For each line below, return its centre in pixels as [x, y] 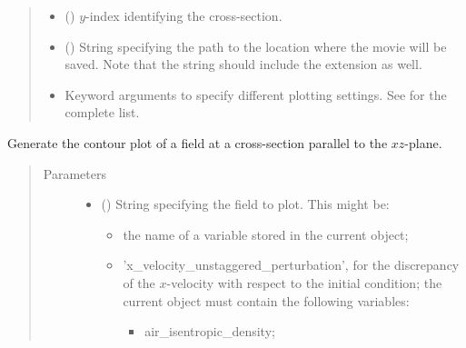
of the [139, 282]
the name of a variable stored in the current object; [266, 234]
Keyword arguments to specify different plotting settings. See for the [256, 94]
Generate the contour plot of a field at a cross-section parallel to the [198, 142]
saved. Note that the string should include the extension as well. [243, 64]
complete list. [102, 112]
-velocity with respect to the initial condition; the [304, 282]
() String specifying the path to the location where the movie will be [256, 46]
